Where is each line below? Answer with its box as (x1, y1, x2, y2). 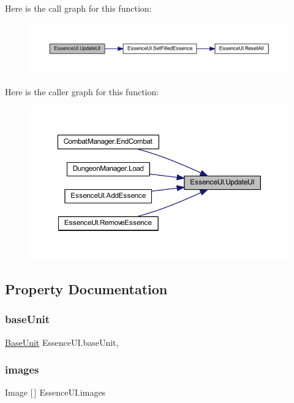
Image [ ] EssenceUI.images (5, 386, 106, 399)
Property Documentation (5, 279, 168, 298)
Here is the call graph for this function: (5, 2, 152, 14)
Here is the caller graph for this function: (5, 85, 159, 98)
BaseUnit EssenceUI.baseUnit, (5, 335, 119, 348)
